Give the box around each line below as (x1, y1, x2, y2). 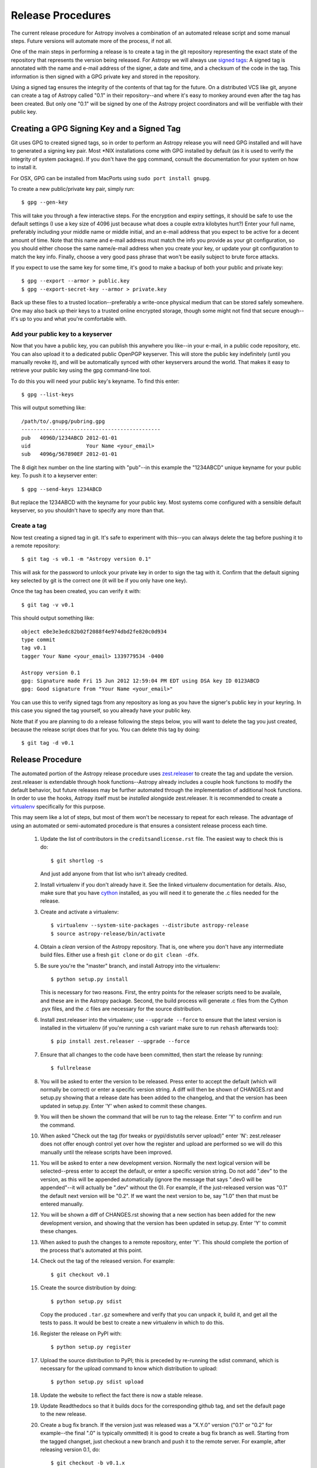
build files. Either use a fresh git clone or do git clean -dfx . (40, 951, 199, 958)
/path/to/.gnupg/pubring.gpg (21, 417, 105, 425)
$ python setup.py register (50, 1344, 131, 1351)
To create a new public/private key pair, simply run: (11, 185, 135, 192)
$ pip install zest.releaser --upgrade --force (50, 1038, 190, 1045)
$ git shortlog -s (50, 857, 104, 864)
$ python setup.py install (50, 976, 129, 983)
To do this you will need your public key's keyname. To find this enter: (11, 378, 180, 385)
